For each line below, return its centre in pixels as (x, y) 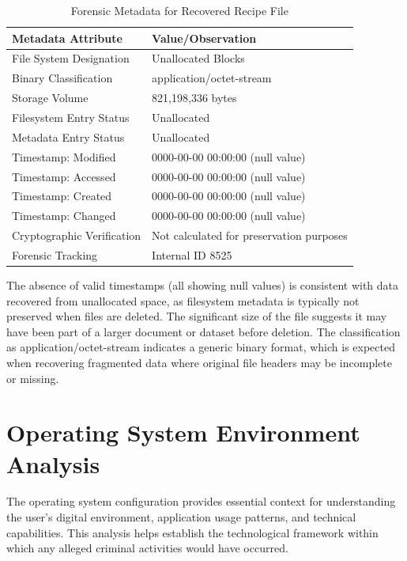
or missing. (33, 378)
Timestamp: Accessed (64, 176)
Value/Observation (204, 38)
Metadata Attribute (67, 38)
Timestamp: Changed (64, 216)
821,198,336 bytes (194, 98)
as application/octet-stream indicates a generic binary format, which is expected (201, 347)
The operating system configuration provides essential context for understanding (201, 501)
